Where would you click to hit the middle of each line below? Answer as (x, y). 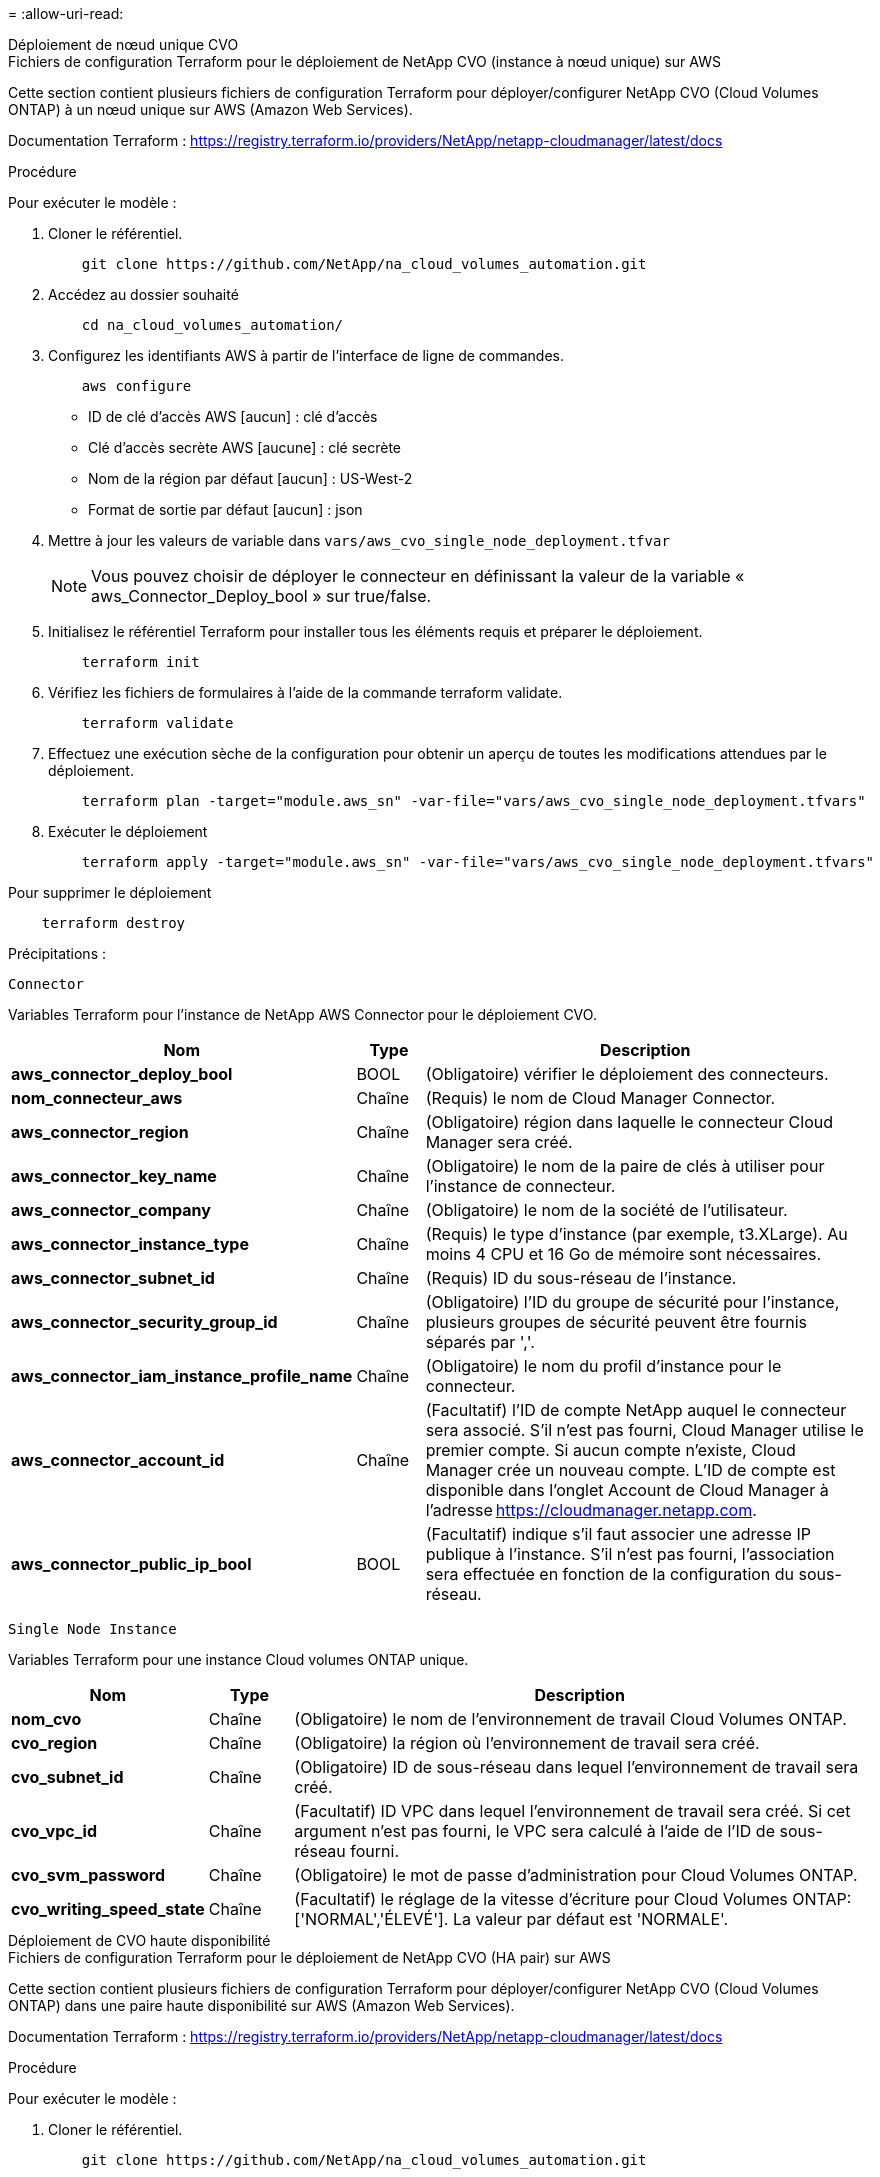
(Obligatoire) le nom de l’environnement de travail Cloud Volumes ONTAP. (570, 1719)
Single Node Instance (92, 1629)
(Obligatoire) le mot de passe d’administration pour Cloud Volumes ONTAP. (576, 1875)
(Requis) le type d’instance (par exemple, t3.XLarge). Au (636, 1234)
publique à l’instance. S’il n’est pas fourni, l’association (630, 1554)
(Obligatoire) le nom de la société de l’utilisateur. (606, 1210)
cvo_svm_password (88, 1875)
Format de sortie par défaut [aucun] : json (225, 509)
